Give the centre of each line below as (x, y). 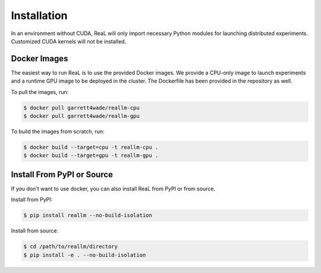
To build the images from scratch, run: (58, 131)
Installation (39, 15)
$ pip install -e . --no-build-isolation (85, 255)
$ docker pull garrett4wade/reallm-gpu (81, 116)
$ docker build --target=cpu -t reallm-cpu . (91, 147)
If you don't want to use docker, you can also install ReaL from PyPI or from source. (113, 189)
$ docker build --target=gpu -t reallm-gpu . (91, 156)
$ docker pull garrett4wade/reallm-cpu (81, 108)
